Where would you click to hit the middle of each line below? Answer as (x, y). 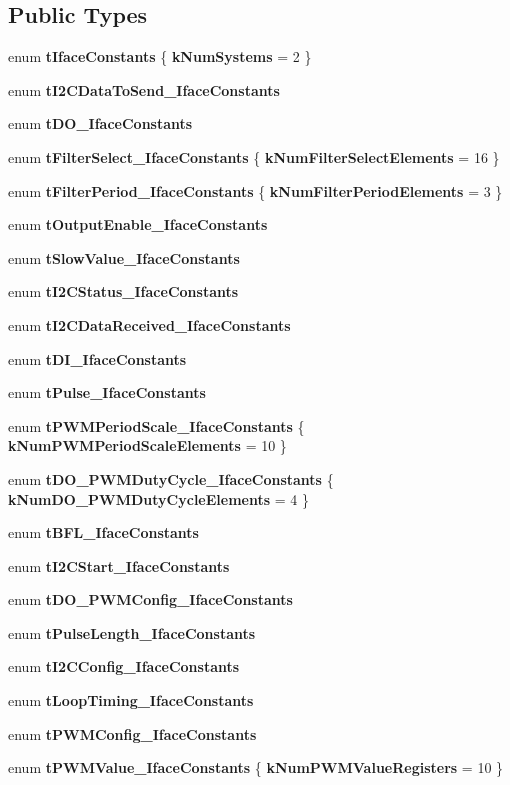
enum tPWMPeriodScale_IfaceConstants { (156, 425)
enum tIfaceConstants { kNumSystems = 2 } (160, 56)
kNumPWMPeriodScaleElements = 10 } (147, 445)
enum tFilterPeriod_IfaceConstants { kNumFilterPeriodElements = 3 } (255, 190)
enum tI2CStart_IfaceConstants (119, 565)
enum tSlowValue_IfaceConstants (124, 257)
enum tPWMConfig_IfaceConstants (132, 733)
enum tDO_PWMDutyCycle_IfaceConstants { (171, 478)
